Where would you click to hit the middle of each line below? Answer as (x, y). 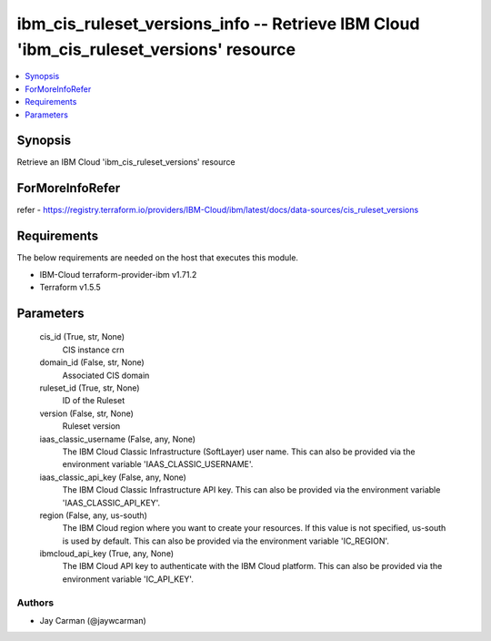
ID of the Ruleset (94, 401)
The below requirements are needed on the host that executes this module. (158, 258)
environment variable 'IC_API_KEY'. (128, 579)
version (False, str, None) (86, 413)
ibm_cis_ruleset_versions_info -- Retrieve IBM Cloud (218, 24)
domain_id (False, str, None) (92, 362)
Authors (35, 603)
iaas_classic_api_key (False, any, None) (113, 477)
